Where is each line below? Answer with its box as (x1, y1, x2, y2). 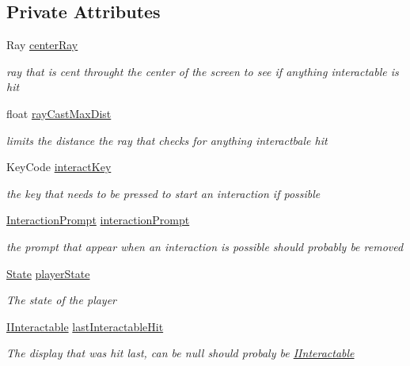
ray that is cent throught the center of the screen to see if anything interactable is (6, 63, 399, 79)
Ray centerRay (6, 36, 78, 53)
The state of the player (6, 292, 117, 308)
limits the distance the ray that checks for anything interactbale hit (6, 132, 328, 148)
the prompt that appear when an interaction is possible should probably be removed (6, 238, 404, 254)
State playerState (6, 265, 90, 281)
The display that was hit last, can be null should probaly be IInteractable (6, 345, 355, 361)
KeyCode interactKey (6, 158, 112, 175)
